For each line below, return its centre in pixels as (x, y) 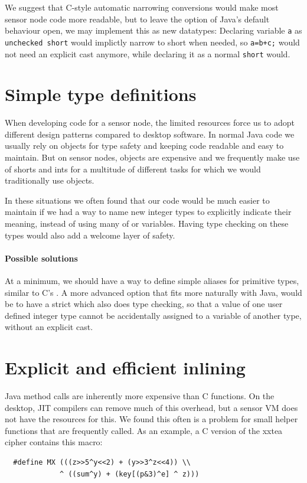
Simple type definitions (101, 94)
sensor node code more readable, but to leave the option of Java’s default (137, 19)
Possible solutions (41, 258)
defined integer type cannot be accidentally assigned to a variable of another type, (153, 315)
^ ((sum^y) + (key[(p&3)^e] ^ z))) (130, 474)
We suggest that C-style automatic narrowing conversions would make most (142, 7)
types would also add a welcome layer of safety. (90, 235)
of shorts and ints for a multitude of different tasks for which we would (133, 169)
